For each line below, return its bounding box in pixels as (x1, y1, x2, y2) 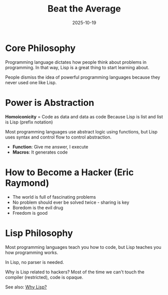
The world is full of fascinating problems (12, 194, 96, 200)
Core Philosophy (5, 42, 76, 54)
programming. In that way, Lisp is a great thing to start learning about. (5, 64, 149, 70)
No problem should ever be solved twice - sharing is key (12, 199, 129, 205)
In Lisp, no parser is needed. (5, 259, 64, 265)
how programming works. (5, 249, 59, 255)
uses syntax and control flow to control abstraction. (5, 134, 112, 140)
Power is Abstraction (5, 97, 94, 108)
